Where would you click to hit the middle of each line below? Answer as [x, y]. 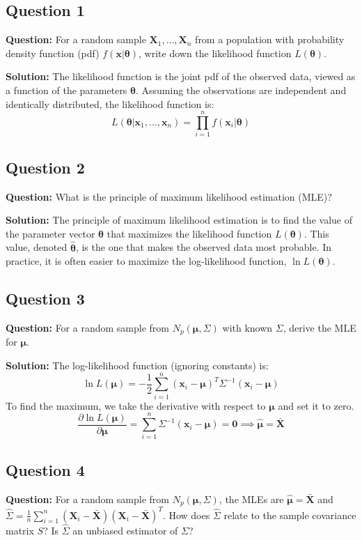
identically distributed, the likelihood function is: [110, 103]
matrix [20, 530]
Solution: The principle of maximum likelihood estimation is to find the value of [179, 220]
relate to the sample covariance [290, 515]
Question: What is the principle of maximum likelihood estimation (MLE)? [169, 196]
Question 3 [45, 299]
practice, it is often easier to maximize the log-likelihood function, [146, 261]
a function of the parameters [66, 90]
